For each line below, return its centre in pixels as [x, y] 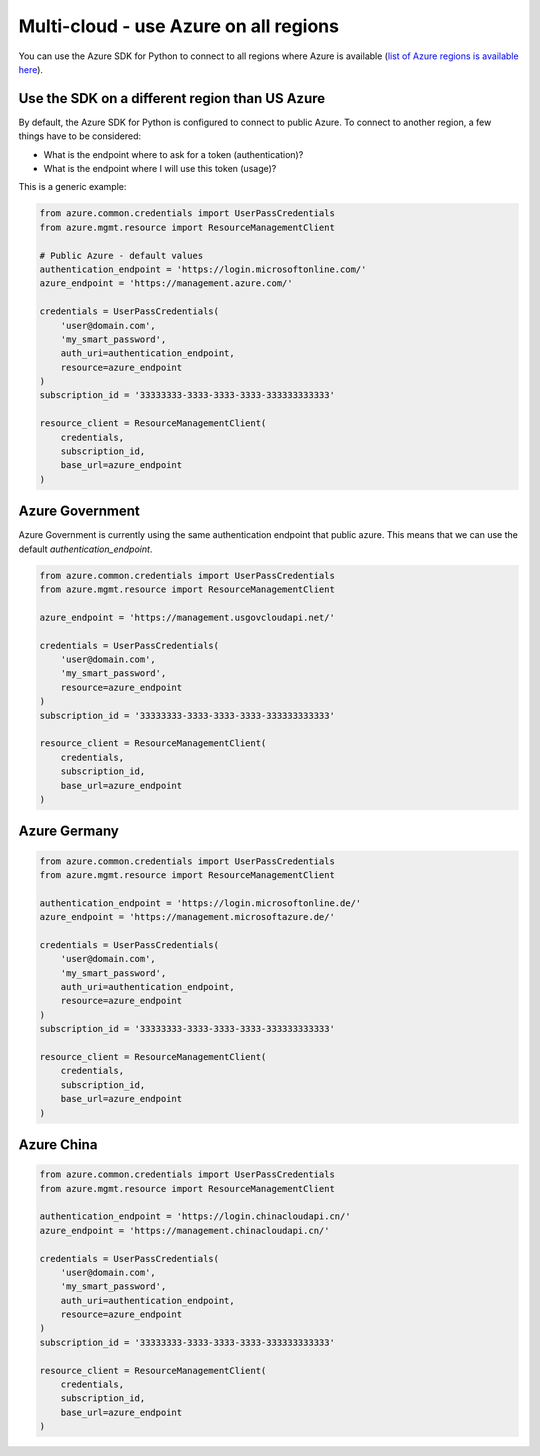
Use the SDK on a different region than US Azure [172, 98]
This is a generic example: [72, 187]
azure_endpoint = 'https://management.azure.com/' [166, 283]
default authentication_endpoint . [85, 549]
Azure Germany [68, 831]
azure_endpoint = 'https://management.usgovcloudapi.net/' [187, 617]
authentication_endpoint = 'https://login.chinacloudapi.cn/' [195, 1216]
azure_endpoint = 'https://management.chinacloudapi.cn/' [184, 1230]
